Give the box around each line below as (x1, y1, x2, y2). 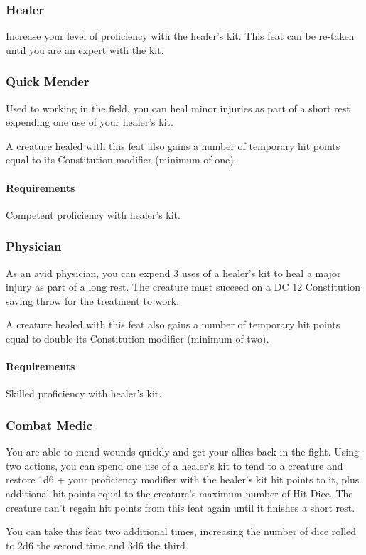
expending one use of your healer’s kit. (6, 114, 173, 129)
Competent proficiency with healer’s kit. (6, 207, 181, 222)
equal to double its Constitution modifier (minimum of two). (6, 330, 269, 345)
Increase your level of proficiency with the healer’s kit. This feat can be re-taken (6, 28, 355, 43)
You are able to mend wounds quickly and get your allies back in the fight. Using (6, 444, 359, 459)
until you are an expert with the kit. (6, 42, 164, 57)
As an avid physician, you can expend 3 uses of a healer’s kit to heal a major (6, 265, 341, 280)
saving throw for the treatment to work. (6, 293, 180, 308)
